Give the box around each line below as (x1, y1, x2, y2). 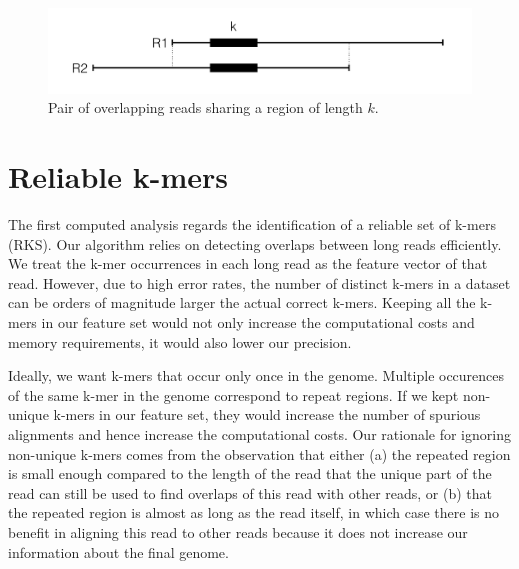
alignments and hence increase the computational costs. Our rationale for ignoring (8, 423, 511, 444)
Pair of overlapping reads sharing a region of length (48, 97, 363, 118)
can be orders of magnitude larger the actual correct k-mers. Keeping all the (8, 292, 476, 313)
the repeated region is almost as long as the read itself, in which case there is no (8, 502, 500, 523)
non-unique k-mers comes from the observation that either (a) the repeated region (8, 443, 511, 464)
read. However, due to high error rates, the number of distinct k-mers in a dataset (8, 272, 511, 293)
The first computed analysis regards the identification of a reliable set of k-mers (8, 214, 496, 235)
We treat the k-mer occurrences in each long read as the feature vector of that (8, 253, 488, 274)
